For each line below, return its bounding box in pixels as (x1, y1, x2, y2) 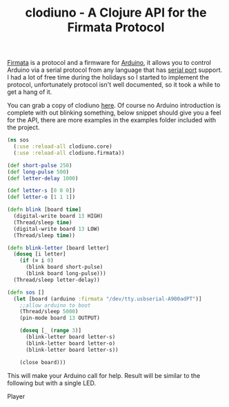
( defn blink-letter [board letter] (7, 244, 110, 252)
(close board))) (19, 359, 67, 366)
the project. (7, 123, 40, 132)
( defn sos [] (7, 289, 45, 296)
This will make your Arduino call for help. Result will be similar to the (7, 371, 201, 379)
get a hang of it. (7, 88, 52, 96)
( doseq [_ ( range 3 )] (19, 327, 81, 334)
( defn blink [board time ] (7, 206, 81, 214)
